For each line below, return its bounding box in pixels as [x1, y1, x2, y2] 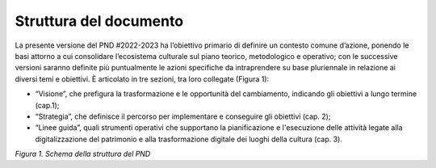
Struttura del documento [15, 12, 184, 30]
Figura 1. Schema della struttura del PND [15, 149, 151, 159]
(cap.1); [35, 100, 60, 110]
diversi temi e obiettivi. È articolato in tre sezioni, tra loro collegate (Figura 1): [15, 73, 270, 84]
